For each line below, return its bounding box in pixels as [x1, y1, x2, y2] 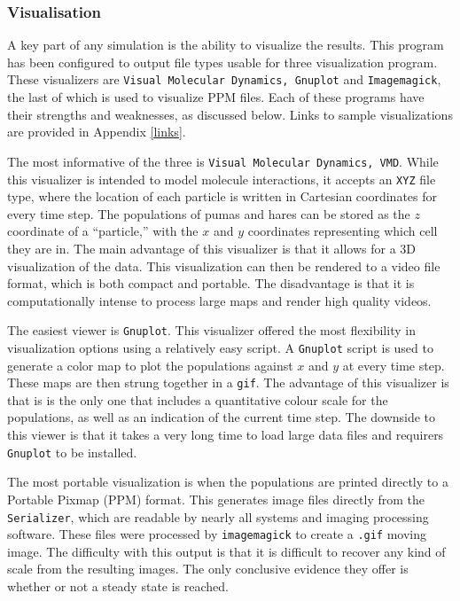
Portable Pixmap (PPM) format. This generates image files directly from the [7, 489, 425, 508]
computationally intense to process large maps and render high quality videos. [7, 291, 432, 309]
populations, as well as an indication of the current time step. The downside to [7, 408, 436, 426]
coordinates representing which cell [247, 222, 438, 240]
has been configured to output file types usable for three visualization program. [7, 52, 438, 71]
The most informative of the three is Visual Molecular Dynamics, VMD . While [7, 152, 439, 170]
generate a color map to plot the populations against [7, 355, 293, 374]
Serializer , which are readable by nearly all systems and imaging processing [7, 507, 429, 526]
